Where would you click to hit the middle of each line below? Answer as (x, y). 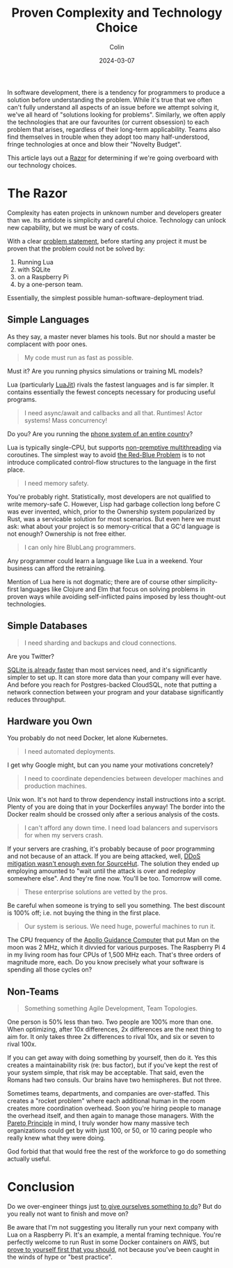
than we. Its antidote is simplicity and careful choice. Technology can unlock (117, 220)
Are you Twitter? (31, 656)
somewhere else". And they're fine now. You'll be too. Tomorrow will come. (114, 879)
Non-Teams (33, 991)
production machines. (55, 786)
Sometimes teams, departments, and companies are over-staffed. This (109, 1094)
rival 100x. (22, 1044)
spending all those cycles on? (50, 970)
